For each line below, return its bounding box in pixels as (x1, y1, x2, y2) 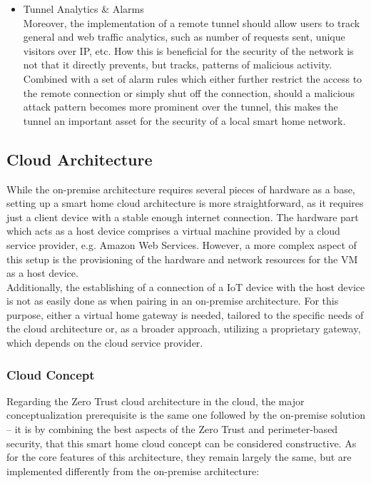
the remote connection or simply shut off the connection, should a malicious (23, 85, 355, 100)
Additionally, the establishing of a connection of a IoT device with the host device (6, 279, 365, 294)
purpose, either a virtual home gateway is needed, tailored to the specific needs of (6, 307, 364, 322)
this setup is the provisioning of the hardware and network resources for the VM (6, 251, 358, 266)
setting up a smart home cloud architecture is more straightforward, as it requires (6, 195, 364, 210)
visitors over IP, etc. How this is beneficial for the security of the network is (23, 43, 354, 58)
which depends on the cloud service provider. (6, 335, 203, 350)
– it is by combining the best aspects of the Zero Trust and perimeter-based (6, 422, 338, 437)
